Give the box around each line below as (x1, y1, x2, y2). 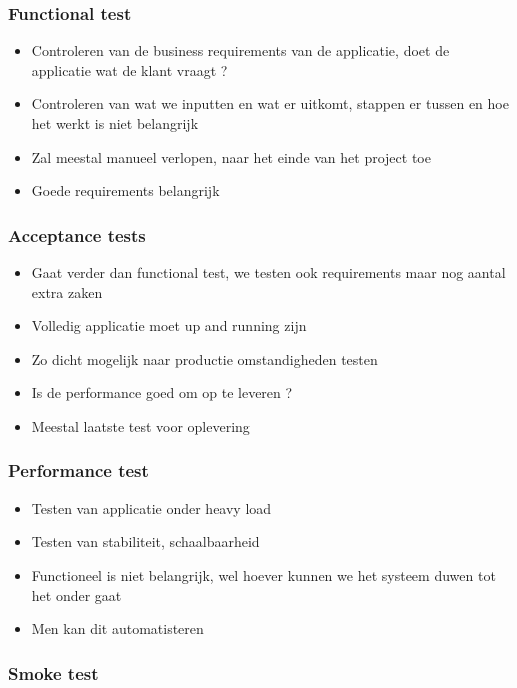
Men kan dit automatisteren (31, 618, 204, 639)
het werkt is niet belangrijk (31, 113, 199, 133)
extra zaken (31, 281, 103, 302)
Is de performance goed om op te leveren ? (31, 382, 293, 403)
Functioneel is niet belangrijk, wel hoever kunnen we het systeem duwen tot (31, 564, 496, 585)
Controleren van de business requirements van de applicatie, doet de (31, 40, 450, 61)
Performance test (8, 458, 149, 483)
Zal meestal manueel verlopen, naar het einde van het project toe (31, 146, 431, 167)
